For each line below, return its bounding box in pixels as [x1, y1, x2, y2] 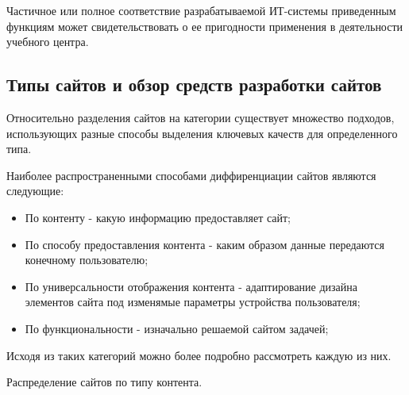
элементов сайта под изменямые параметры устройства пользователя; [25, 293, 361, 310]
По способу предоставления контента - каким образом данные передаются [25, 236, 384, 252]
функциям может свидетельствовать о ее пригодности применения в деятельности [6, 17, 403, 34]
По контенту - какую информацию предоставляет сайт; [25, 209, 291, 225]
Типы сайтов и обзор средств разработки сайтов [6, 72, 382, 97]
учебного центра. [6, 33, 89, 50]
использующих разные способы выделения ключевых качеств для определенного [6, 125, 398, 141]
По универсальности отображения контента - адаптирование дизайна [25, 278, 358, 294]
